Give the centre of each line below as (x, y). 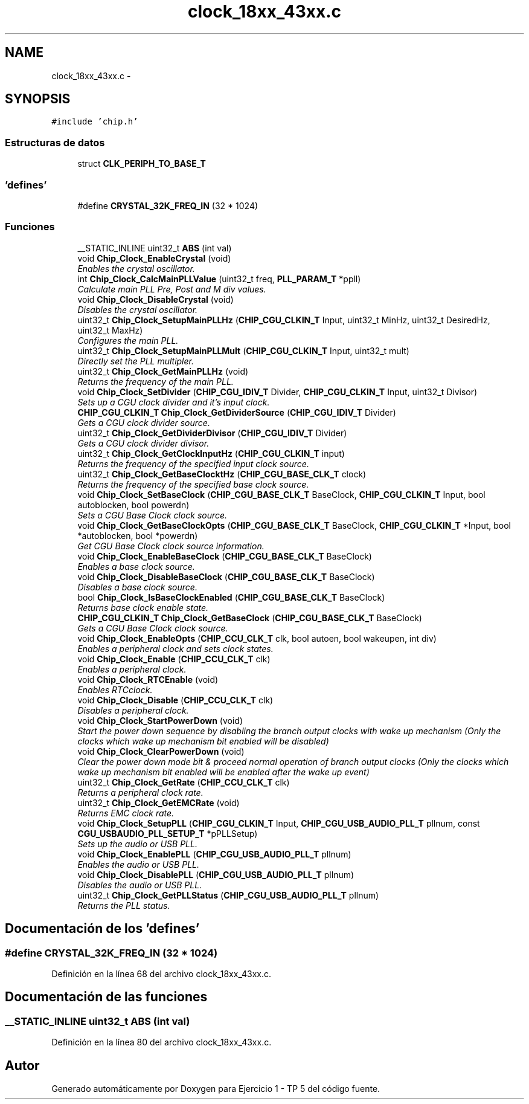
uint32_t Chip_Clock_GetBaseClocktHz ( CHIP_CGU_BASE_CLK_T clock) (222, 474)
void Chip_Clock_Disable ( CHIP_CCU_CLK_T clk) (175, 700)
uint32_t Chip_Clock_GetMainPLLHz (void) (163, 371)
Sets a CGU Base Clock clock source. (152, 515)
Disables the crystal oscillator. (138, 309)
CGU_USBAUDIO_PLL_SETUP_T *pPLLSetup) (168, 833)
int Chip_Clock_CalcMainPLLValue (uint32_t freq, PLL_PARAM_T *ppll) (219, 279)
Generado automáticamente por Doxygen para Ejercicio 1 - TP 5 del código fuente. (216, 1088)
